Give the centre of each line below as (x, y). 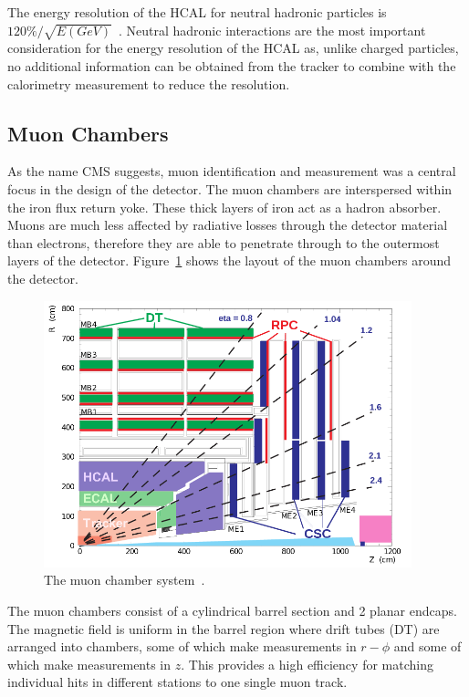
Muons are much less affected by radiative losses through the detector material (228, 225)
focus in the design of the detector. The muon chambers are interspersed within (230, 188)
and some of (427, 646)
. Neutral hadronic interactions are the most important (272, 30)
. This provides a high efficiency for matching (307, 664)
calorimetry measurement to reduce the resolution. (149, 83)
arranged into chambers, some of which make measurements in (182, 646)
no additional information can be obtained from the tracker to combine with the (232, 65)
